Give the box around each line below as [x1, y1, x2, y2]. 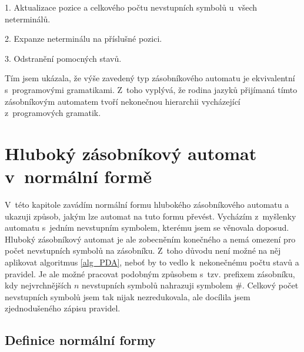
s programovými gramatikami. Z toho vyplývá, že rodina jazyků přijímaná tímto [5, 83, 298, 95]
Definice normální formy [5, 331, 156, 349]
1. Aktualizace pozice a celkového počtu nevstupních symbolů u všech [5, 1, 258, 13]
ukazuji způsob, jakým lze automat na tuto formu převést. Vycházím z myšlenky [5, 210, 296, 222]
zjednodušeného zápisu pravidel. [5, 302, 121, 314]
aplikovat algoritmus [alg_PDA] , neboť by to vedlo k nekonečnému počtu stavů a [5, 256, 299, 268]
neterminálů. [5, 12, 51, 25]
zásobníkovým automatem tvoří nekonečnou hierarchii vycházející [5, 95, 240, 107]
